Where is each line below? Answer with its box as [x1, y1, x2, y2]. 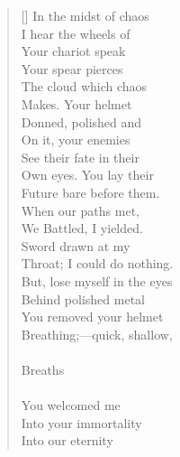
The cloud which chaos [21, 77, 148, 96]
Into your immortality [21, 413, 142, 432]
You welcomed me [21, 396, 121, 415]
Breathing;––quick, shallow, [21, 324, 173, 343]
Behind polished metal [21, 289, 145, 308]
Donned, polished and [21, 112, 142, 131]
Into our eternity [21, 431, 113, 450]
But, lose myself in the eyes [21, 271, 173, 290]
